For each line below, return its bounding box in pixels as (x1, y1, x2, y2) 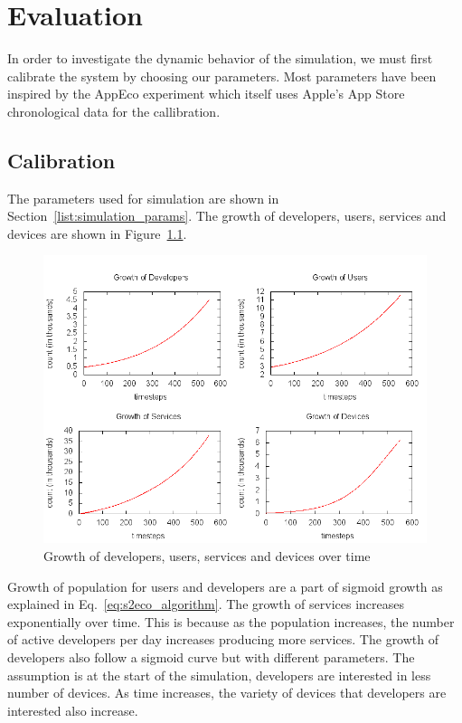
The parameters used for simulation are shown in (7, 188, 279, 207)
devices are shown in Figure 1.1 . (7, 224, 187, 243)
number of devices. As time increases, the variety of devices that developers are (7, 683, 447, 702)
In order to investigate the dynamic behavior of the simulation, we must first (7, 49, 433, 68)
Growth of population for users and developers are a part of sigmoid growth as (7, 576, 443, 595)
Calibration (7, 146, 116, 174)
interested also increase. (7, 700, 138, 719)
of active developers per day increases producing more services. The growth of (7, 630, 439, 649)
